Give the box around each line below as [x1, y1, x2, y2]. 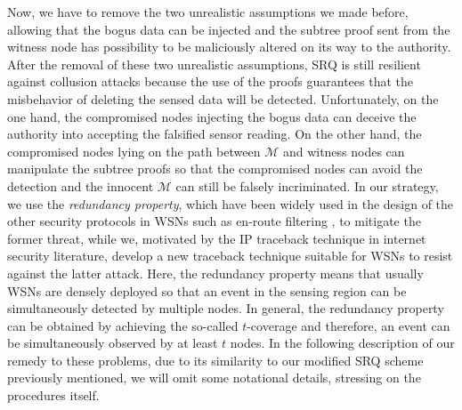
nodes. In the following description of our [230, 334, 455, 352]
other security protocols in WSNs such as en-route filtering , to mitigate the [7, 212, 421, 230]
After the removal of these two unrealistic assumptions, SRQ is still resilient [7, 54, 421, 73]
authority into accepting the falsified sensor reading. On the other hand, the [7, 125, 422, 143]
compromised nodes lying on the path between [7, 141, 261, 160]
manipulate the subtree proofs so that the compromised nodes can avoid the [7, 159, 423, 178]
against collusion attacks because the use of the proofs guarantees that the [7, 72, 413, 91]
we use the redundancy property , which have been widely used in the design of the [7, 194, 454, 213]
